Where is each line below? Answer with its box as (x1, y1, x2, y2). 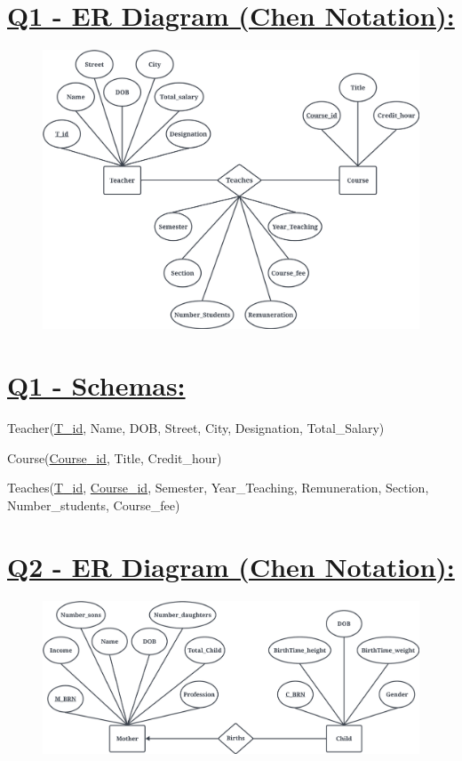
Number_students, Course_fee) (7, 495, 180, 514)
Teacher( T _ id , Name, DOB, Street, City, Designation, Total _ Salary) (7, 419, 385, 437)
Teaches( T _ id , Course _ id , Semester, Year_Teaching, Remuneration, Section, (7, 478, 429, 497)
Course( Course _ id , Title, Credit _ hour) (7, 448, 222, 467)
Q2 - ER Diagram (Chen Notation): (7, 548, 455, 584)
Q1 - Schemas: (7, 367, 186, 404)
